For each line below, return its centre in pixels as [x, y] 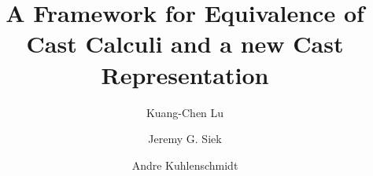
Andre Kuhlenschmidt [185, 165]
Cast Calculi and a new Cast [185, 44]
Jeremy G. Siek [185, 139]
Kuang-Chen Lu [185, 112]
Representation [185, 74]
